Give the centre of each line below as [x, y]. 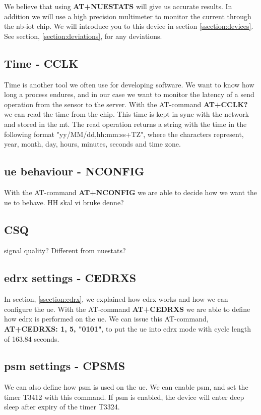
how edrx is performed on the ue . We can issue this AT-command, [106, 319]
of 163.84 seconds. [32, 338]
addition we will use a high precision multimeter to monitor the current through [128, 16]
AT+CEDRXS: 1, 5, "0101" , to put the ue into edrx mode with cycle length [127, 328]
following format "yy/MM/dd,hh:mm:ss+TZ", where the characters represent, [124, 134]
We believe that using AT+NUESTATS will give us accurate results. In [118, 6]
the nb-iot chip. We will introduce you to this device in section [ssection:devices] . [129, 26]
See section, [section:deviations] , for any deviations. [83, 36]
